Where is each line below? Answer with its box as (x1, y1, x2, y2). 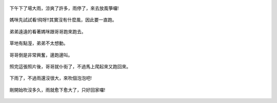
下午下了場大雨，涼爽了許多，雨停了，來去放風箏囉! (9, 5, 119, 11)
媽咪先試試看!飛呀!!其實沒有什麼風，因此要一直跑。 (9, 17, 117, 23)
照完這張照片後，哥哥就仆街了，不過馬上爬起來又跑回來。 (9, 63, 131, 69)
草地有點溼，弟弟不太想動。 (9, 40, 68, 46)
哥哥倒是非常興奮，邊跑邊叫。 (9, 52, 73, 58)
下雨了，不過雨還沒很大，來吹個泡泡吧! (9, 75, 92, 81)
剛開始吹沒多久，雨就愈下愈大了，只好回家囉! (9, 87, 106, 93)
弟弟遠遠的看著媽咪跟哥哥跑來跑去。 (9, 28, 86, 34)
